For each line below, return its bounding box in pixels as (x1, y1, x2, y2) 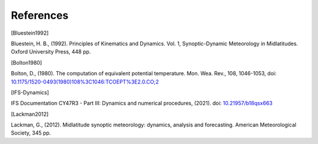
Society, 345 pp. (11, 129, 51, 136)
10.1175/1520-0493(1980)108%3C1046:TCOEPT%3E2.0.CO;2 (11, 78, 159, 85)
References (11, 9, 69, 22)
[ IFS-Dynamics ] (11, 89, 49, 96)
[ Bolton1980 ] (11, 59, 42, 66)
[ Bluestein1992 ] (11, 29, 49, 36)
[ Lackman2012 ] (11, 110, 49, 118)
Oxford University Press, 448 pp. (11, 48, 91, 55)
